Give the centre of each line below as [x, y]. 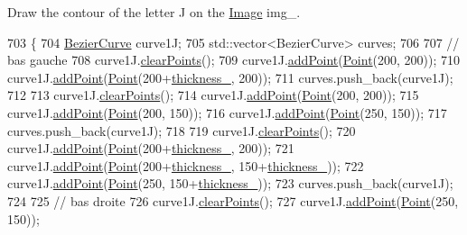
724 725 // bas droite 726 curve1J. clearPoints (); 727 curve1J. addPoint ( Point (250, [233, 200]
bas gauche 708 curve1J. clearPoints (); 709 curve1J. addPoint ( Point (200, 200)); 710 [234, 60]
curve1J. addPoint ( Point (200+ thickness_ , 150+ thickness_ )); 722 [186, 165]
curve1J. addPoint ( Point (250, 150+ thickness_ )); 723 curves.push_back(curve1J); [230, 183]
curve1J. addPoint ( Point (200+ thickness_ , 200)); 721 [151, 148]
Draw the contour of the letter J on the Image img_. [154, 12]
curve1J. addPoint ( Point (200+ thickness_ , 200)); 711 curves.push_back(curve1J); [230, 77]
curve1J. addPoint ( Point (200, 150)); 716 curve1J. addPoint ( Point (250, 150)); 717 [227, 112]
